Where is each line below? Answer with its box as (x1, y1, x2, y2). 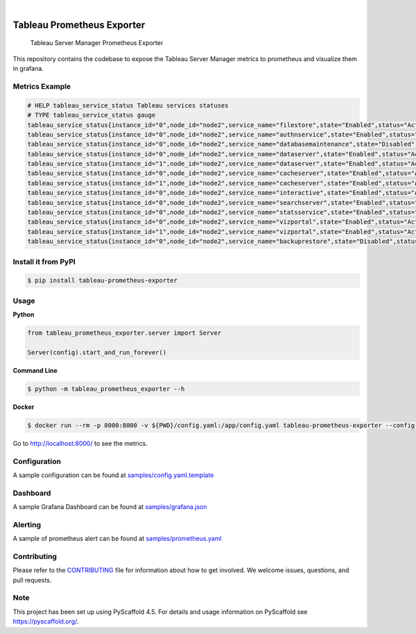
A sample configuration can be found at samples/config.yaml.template (12, 471, 214, 479)
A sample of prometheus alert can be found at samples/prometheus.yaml (12, 535, 222, 543)
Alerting (12, 519, 42, 529)
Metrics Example (12, 81, 71, 91)
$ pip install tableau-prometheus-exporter (27, 276, 178, 285)
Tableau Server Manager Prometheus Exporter (30, 39, 164, 47)
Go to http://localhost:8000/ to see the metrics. (12, 439, 148, 447)
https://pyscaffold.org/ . (12, 617, 79, 626)
